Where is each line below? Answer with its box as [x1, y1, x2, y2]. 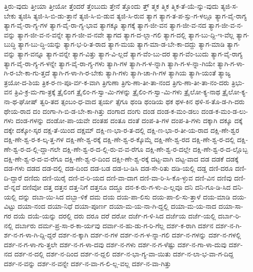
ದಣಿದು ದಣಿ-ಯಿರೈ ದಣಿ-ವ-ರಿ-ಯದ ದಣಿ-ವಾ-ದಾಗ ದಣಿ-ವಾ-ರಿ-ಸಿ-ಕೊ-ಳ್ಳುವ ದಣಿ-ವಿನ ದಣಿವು [24, 172, 232, 182]
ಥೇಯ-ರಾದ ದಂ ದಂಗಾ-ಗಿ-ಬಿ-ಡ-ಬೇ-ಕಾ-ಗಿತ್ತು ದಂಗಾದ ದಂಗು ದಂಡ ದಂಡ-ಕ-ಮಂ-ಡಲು [4, 106, 199, 116]
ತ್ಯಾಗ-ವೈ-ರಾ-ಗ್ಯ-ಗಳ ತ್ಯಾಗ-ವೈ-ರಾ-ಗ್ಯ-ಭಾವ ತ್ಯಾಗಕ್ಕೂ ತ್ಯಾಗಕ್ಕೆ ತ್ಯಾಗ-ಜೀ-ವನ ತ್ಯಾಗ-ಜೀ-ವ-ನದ [4, 20, 206, 30]
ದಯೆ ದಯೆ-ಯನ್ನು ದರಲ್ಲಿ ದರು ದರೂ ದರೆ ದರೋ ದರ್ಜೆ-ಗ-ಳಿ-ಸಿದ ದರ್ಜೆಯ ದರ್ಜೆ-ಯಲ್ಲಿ [13, 211, 216, 221]
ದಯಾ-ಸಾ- [218, 201, 243, 211]
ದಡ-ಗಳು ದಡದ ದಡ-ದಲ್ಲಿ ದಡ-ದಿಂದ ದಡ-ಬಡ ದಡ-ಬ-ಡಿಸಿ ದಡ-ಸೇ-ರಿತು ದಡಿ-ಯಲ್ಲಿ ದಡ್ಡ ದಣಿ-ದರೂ [4, 163, 233, 173]
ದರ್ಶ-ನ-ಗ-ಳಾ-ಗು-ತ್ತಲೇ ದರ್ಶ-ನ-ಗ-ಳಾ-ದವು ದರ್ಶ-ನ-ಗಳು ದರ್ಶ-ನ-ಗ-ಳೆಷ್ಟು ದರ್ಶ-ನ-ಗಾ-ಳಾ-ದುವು [4, 239, 227, 249]
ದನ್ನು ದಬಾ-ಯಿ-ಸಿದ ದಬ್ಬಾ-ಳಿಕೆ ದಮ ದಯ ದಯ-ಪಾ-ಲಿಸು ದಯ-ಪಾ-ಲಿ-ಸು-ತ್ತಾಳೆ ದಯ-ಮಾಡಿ [19, 191, 231, 201]
